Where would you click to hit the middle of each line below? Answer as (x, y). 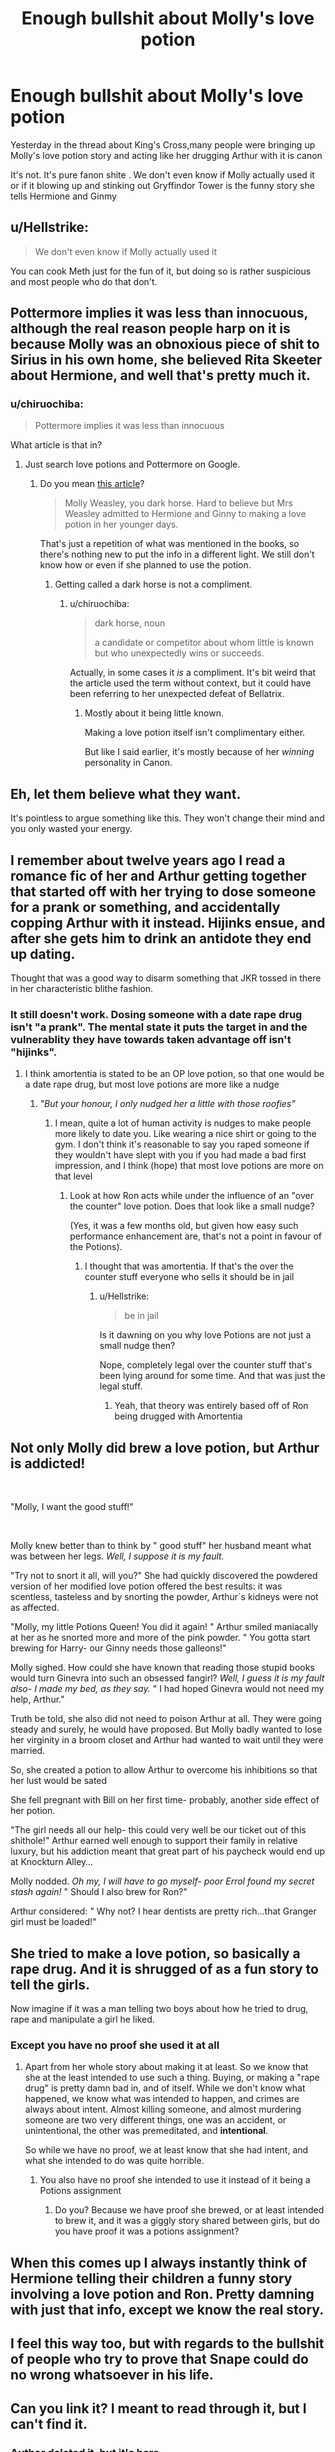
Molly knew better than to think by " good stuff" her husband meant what (161, 1546)
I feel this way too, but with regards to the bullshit (167, 2343)
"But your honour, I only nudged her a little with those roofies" (167, 1104)
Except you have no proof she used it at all (115, 2045)
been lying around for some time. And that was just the (212, 1376)
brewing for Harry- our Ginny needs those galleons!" (118, 1648)
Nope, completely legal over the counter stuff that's (206, 1365)
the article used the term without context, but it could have (190, 683)
